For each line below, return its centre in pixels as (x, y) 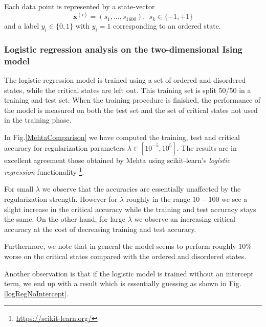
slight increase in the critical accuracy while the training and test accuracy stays (130, 209)
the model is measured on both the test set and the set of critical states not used (131, 110)
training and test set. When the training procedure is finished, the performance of (132, 100)
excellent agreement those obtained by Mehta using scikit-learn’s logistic (117, 160)
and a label (22, 26)
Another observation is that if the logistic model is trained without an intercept (129, 273)
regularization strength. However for (61, 199)
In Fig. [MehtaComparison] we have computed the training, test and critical (122, 137)
